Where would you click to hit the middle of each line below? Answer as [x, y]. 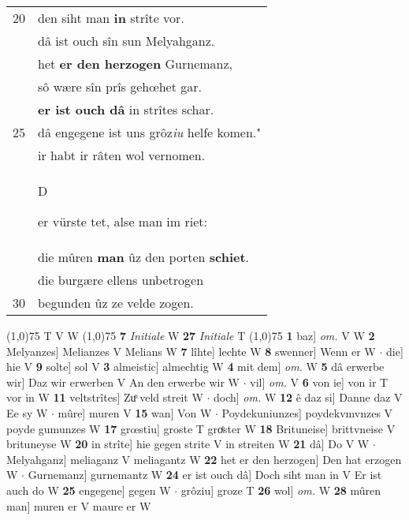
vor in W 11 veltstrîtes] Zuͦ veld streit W [105, 397]
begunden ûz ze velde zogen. [116, 303]
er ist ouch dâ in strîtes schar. [126, 109]
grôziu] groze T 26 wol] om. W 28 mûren [281, 490]
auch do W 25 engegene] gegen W [89, 490]
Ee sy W [27, 412]
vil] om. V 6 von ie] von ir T [319, 382]
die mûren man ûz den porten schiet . [144, 257]
